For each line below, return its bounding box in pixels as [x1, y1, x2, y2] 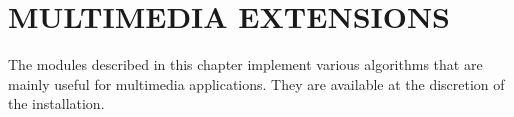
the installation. [8, 93, 105, 114]
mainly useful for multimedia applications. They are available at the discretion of [8, 73, 505, 94]
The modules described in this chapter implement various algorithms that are [8, 54, 483, 75]
